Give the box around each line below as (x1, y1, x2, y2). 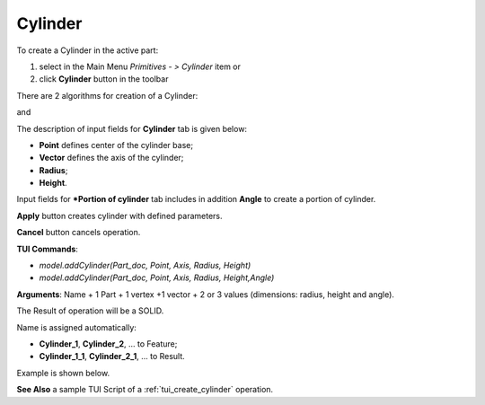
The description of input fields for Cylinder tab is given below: (16, 123, 247, 134)
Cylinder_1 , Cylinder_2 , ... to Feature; (39, 338, 178, 349)
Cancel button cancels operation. (16, 227, 141, 238)
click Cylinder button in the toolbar (39, 74, 169, 84)
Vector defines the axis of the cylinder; (39, 153, 184, 163)
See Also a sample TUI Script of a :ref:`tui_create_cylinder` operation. (16, 384, 274, 395)
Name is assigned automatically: (16, 321, 137, 332)
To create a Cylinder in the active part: (16, 45, 159, 56)
